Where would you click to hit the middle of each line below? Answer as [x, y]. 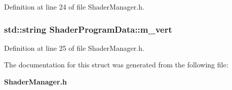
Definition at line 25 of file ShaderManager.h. [74, 48]
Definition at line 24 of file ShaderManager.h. [74, 7]
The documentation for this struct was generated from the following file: [116, 65]
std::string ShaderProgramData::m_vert [88, 29]
